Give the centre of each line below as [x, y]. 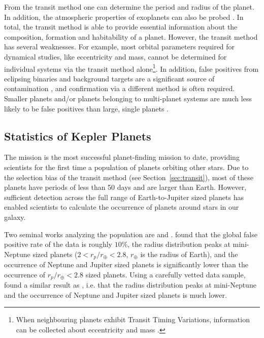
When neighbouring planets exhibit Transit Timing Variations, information [133, 319]
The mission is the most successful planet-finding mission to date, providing [122, 157]
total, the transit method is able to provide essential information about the [121, 27]
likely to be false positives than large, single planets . [86, 108]
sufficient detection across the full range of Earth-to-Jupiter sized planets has [124, 197]
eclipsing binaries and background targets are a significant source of [109, 78]
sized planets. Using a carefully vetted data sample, [166, 274]
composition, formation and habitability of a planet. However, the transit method [131, 36]
